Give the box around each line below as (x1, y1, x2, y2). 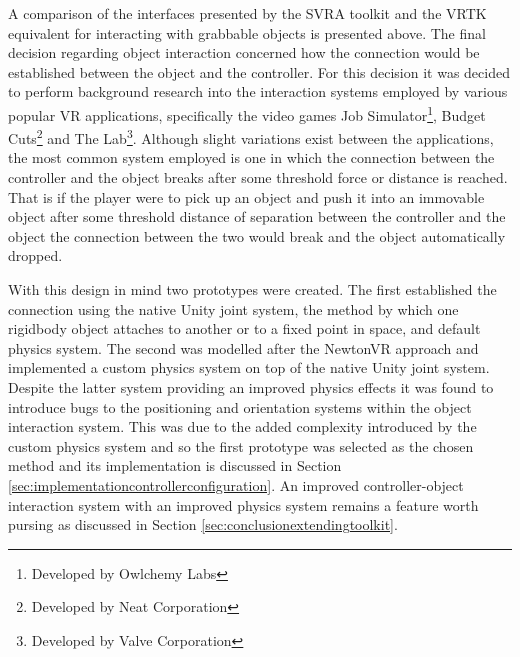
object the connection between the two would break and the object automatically (8, 225, 506, 246)
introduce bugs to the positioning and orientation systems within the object (8, 396, 472, 417)
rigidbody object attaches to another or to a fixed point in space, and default (8, 318, 481, 339)
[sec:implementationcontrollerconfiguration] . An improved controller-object (8, 474, 464, 495)
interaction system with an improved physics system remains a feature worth (8, 494, 479, 515)
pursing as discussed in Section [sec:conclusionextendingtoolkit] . (8, 514, 398, 535)
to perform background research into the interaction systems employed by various (8, 81, 508, 102)
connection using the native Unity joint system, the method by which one (8, 298, 459, 319)
